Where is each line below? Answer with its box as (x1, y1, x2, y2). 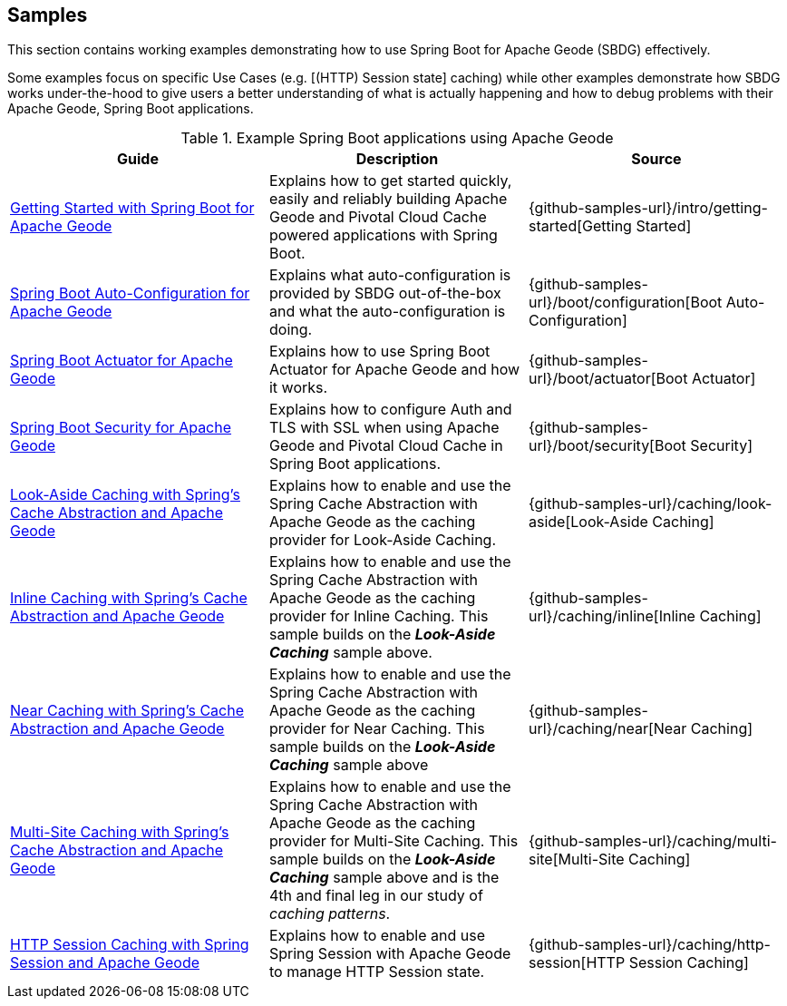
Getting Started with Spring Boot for (10, 199, 255, 218)
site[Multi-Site (528, 850, 625, 869)
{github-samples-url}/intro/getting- (528, 199, 768, 218)
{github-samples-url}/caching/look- (528, 494, 772, 513)
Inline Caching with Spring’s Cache (10, 589, 248, 608)
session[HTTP (528, 953, 626, 972)
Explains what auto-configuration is (268, 266, 511, 285)
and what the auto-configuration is (268, 302, 506, 321)
